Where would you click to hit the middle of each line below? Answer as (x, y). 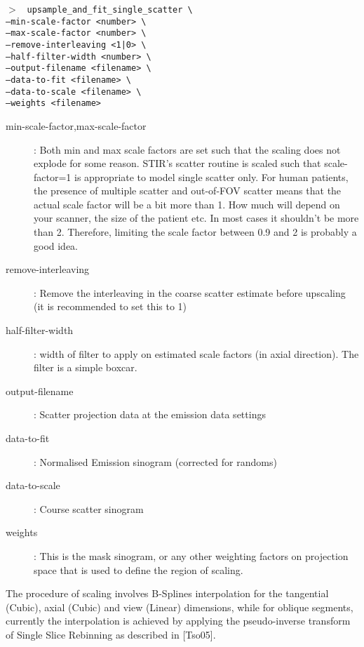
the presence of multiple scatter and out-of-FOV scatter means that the (188, 191)
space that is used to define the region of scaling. (139, 569)
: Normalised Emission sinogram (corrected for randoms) (155, 461)
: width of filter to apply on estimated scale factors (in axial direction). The (196, 353)
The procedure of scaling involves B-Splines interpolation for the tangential (167, 593)
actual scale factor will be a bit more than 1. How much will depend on (187, 204)
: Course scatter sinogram (89, 508)
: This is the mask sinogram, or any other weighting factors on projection (191, 555)
